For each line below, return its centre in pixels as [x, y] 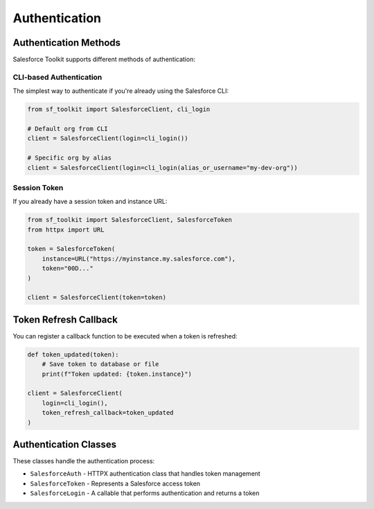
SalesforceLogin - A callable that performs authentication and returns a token [145, 493]
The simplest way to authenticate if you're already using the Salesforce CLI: [121, 91]
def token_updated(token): [73, 354]
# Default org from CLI [68, 129]
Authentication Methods [67, 43]
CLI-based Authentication [57, 77]
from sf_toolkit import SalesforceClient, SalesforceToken [130, 220]
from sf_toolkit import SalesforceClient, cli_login [119, 110]
